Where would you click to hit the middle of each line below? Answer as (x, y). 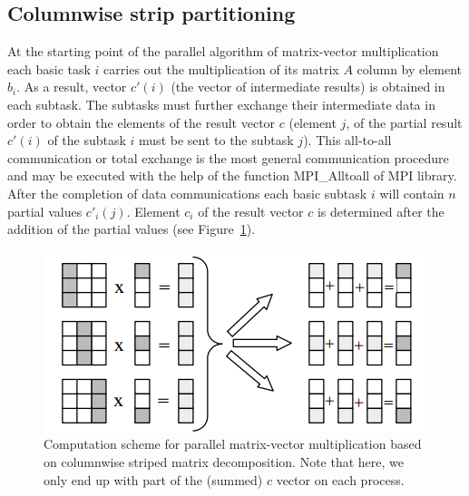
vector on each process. (340, 479)
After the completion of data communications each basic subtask (187, 193)
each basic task (49, 68)
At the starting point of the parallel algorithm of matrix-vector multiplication (223, 51)
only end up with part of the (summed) (153, 479)
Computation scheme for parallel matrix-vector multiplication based (233, 444)
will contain (412, 193)
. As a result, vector (72, 87)
